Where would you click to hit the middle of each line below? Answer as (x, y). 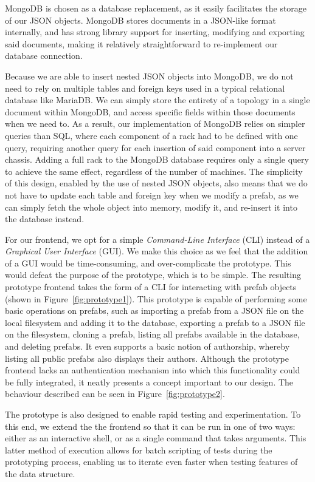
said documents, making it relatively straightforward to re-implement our (141, 43)
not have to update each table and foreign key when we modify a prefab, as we (152, 195)
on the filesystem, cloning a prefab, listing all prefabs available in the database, (152, 334)
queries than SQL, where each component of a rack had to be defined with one (151, 135)
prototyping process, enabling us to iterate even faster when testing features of (151, 462)
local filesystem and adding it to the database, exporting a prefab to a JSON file (155, 322)
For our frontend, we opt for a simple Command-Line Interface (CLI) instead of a (157, 239)
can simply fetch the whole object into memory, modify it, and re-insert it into (151, 207)
